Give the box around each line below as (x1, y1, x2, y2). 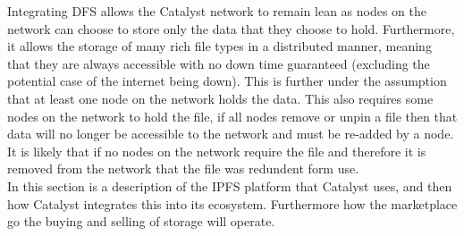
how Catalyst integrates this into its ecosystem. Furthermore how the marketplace (7, 194, 458, 213)
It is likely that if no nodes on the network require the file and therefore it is (7, 141, 426, 160)
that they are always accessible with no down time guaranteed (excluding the (7, 54, 430, 72)
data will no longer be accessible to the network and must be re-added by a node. (7, 124, 454, 143)
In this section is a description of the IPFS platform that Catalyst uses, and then (7, 176, 452, 195)
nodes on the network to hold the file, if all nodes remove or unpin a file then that (7, 106, 458, 125)
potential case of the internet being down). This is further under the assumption (7, 72, 447, 90)
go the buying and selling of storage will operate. (7, 212, 275, 231)
